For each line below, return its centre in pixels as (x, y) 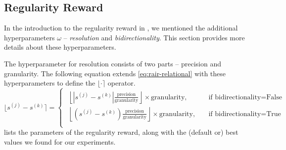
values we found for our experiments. (60, 141)
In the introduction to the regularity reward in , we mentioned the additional (121, 28)
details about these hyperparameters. (60, 47)
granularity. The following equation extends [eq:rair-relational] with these (115, 73)
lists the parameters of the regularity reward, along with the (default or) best (121, 132)
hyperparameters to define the (50, 83)
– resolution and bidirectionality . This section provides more (154, 37)
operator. (121, 83)
